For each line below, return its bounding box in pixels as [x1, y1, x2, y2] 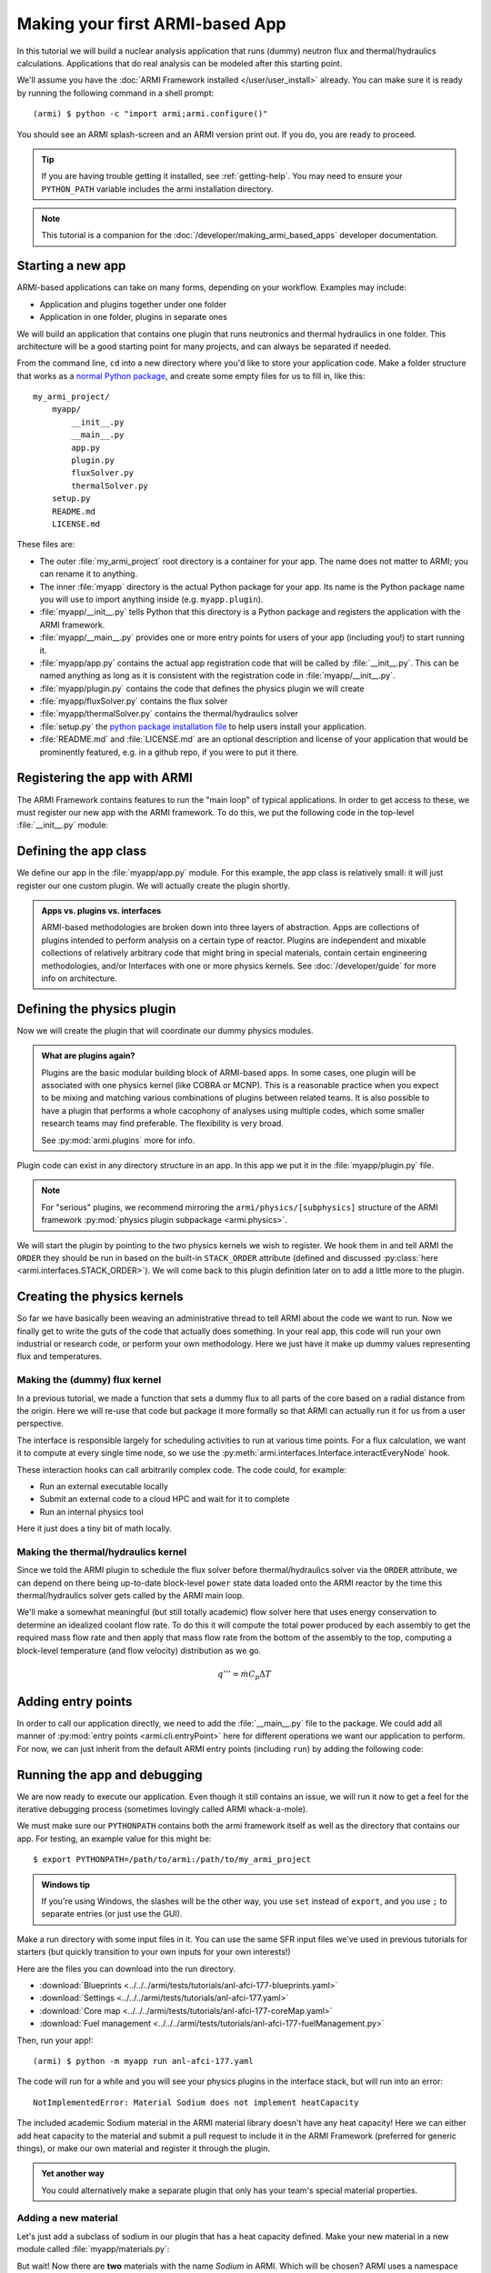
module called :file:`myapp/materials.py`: [16, 2244, 170, 2255]
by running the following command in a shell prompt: [16, 87, 215, 98]
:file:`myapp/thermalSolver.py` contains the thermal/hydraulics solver [39, 708, 299, 719]
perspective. [16, 1418, 64, 1429]
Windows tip [41, 1878, 91, 1890]
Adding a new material [16, 2212, 118, 2225]
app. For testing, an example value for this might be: [16, 1833, 213, 1844]
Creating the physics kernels [16, 1289, 184, 1305]
